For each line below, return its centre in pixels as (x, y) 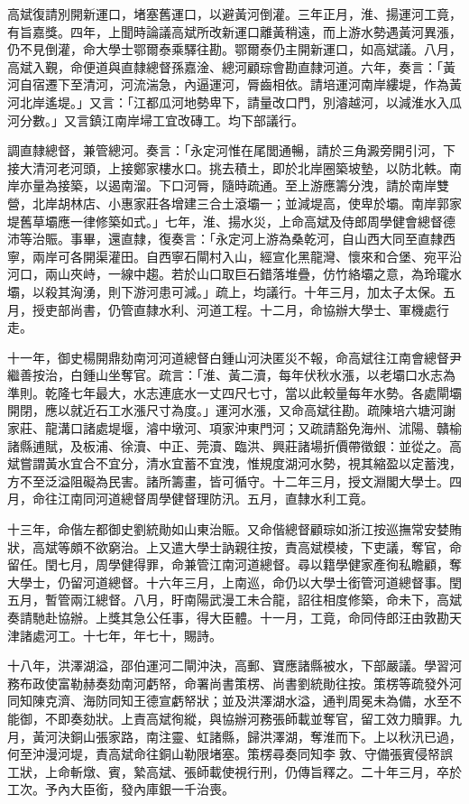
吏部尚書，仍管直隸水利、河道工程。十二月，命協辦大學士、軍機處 (240, 309)
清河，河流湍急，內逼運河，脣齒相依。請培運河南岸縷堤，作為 (266, 84)
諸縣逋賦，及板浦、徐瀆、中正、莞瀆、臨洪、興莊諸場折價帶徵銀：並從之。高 (234, 445)
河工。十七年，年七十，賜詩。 (133, 635)
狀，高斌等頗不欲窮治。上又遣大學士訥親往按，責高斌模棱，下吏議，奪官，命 (234, 546)
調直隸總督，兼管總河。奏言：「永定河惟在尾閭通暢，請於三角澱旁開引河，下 (231, 150)
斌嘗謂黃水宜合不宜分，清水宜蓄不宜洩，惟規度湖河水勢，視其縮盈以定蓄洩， (234, 463)
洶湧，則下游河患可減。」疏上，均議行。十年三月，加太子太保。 (256, 291)
